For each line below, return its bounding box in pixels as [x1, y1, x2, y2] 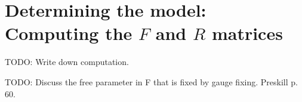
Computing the [5, 21, 132, 45]
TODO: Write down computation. [5, 55, 129, 68]
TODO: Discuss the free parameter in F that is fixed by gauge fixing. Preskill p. [5, 75, 298, 88]
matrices [211, 21, 283, 45]
